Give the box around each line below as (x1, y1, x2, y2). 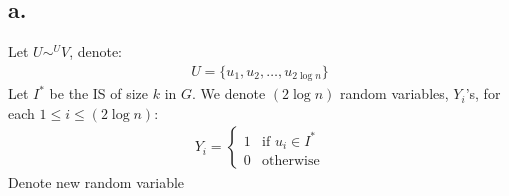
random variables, (340, 83, 449, 104)
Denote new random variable (8, 171, 185, 192)
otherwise (262, 153, 320, 168)
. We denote (192, 83, 266, 104)
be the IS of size (49, 83, 149, 104)
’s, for (465, 83, 501, 104)
